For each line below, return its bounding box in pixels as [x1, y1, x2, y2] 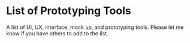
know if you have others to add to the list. [6, 29, 109, 37]
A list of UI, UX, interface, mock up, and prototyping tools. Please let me [6, 24, 184, 31]
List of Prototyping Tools [6, 4, 131, 18]
